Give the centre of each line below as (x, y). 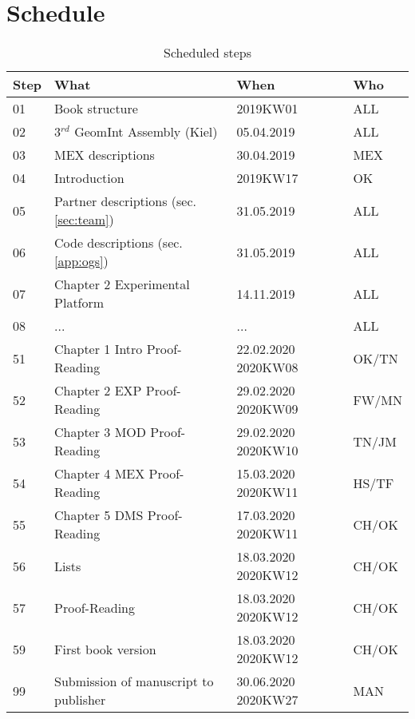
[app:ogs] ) (81, 261)
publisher (80, 700)
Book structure (96, 109)
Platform (79, 303)
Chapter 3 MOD (100, 432)
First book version (105, 649)
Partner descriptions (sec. (125, 201)
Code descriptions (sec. (119, 243)
